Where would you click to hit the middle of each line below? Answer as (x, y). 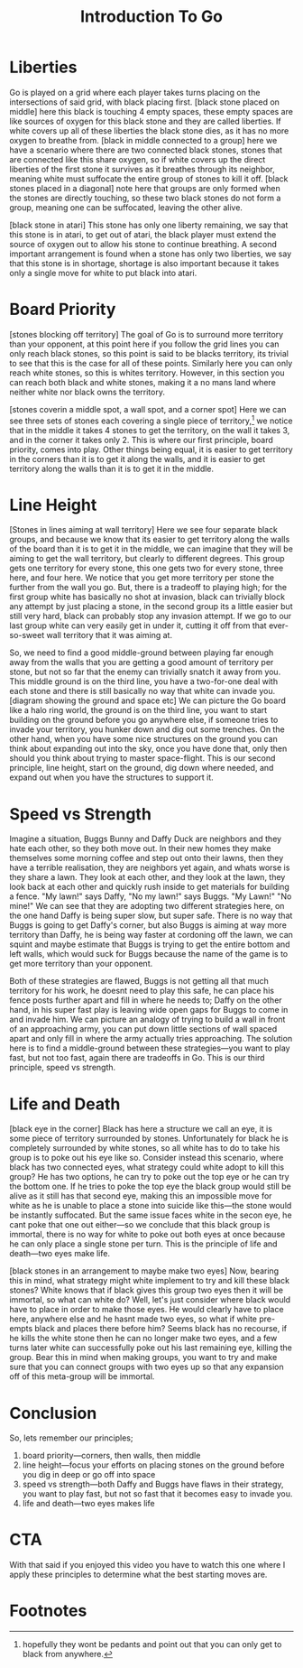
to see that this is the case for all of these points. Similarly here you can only (151, 363)
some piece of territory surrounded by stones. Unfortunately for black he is (149, 1138)
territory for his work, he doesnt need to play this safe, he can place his (142, 991)
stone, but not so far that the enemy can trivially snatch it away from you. (145, 672)
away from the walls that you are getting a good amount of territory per (142, 663)
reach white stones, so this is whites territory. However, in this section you (147, 373)
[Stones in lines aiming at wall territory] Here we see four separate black (143, 530)
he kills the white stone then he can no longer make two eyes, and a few (143, 1339)
